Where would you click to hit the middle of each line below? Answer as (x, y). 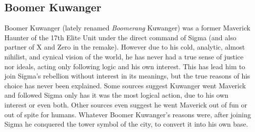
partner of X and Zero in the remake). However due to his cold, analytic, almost (125, 47)
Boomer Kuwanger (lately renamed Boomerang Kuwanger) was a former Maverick (127, 28)
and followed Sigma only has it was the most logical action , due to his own (116, 95)
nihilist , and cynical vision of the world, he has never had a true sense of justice (124, 56)
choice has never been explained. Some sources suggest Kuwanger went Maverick (125, 85)
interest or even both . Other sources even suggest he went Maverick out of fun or (126, 104)
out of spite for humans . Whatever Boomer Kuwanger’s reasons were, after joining (128, 114)
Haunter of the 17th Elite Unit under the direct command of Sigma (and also (120, 37)
